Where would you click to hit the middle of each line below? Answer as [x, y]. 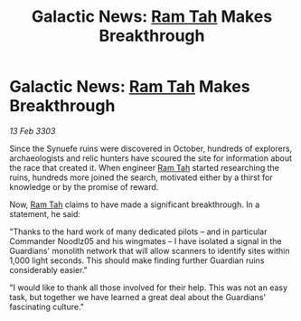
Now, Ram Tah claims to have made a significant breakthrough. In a [135, 204]
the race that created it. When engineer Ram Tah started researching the [145, 167]
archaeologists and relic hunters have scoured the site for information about [150, 158]
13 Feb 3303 [33, 131]
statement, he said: [45, 213]
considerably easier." [49, 269]
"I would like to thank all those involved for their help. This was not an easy [148, 288]
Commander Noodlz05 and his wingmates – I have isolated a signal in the [146, 241]
